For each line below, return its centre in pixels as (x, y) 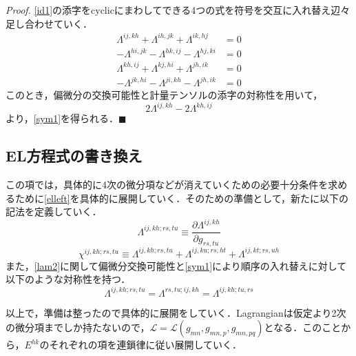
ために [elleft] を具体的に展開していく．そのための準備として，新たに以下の (181, 198)
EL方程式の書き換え (74, 156)
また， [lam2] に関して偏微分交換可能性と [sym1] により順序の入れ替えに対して (176, 265)
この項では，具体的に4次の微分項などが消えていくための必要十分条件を (167, 185)
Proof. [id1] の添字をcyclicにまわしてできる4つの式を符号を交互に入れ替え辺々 (178, 10)
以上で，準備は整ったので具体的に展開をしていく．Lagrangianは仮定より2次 (176, 312)
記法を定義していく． (54, 211)
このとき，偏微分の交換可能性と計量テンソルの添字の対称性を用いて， (164, 95)
